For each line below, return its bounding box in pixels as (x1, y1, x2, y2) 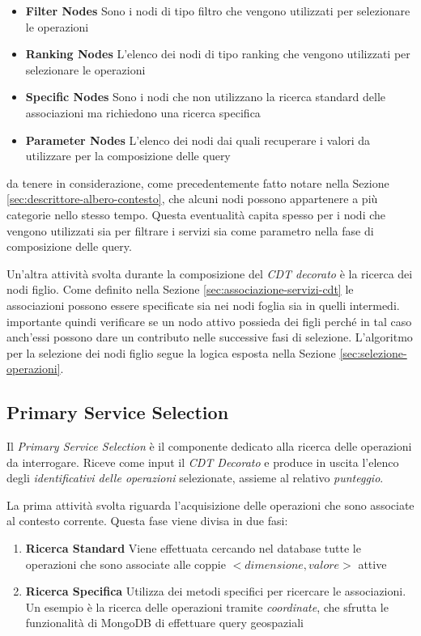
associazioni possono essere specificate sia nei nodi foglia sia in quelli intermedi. (6, 296, 400, 313)
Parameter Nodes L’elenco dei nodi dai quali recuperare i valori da (25, 131, 370, 148)
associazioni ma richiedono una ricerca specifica (25, 104, 261, 121)
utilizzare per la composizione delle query (25, 147, 231, 164)
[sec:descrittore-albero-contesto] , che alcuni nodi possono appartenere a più (6, 190, 378, 207)
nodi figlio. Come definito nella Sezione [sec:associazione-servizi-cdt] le (6, 281, 354, 298)
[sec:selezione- (339, 344, 407, 361)
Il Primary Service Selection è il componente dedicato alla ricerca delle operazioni (6, 438, 412, 455)
